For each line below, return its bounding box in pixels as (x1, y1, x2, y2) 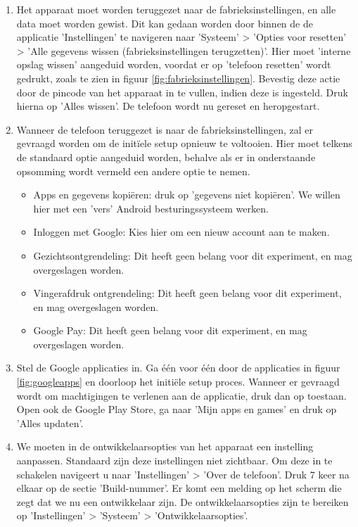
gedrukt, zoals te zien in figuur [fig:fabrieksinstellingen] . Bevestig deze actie (16, 70, 340, 85)
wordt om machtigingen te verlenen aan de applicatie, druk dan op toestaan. (16, 388, 347, 402)
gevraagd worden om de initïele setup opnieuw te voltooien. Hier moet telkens (16, 136, 352, 151)
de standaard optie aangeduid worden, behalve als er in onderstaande (16, 149, 316, 164)
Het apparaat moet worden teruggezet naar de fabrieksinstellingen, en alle (16, 2, 336, 16)
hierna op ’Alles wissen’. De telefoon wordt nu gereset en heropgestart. (16, 99, 320, 113)
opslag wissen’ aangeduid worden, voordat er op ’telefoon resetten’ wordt (16, 57, 331, 72)
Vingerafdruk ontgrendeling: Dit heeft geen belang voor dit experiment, (33, 286, 342, 300)
